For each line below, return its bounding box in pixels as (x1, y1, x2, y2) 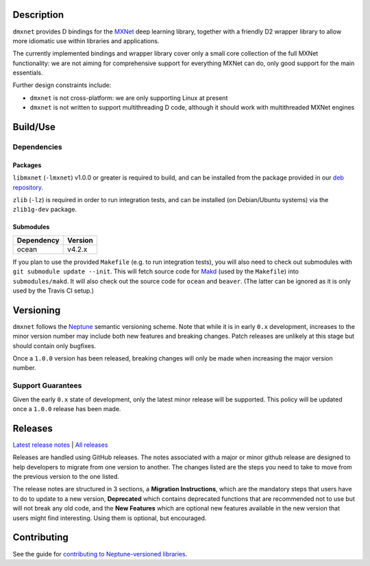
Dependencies (12, 143, 63, 152)
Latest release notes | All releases (12, 441, 108, 449)
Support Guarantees (12, 381, 82, 391)
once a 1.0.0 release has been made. (12, 404, 121, 413)
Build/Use (12, 121, 56, 133)
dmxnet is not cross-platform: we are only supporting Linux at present (29, 93, 228, 102)
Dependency (16, 235, 60, 245)
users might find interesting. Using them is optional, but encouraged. (12, 514, 207, 522)
